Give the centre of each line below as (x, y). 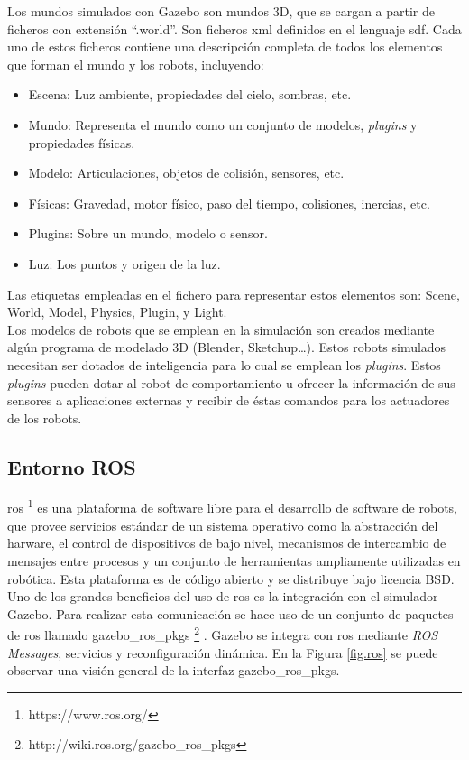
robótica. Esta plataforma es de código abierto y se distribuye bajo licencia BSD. (231, 578)
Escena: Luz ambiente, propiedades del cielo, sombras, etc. (190, 94)
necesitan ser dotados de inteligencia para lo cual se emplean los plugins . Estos (224, 364)
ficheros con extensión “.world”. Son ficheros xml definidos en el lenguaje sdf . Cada (234, 28)
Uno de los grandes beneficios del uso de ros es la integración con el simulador (223, 596)
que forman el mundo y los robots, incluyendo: (136, 64)
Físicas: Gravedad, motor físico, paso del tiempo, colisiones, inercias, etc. (229, 203)
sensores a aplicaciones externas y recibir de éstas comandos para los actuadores (229, 400)
